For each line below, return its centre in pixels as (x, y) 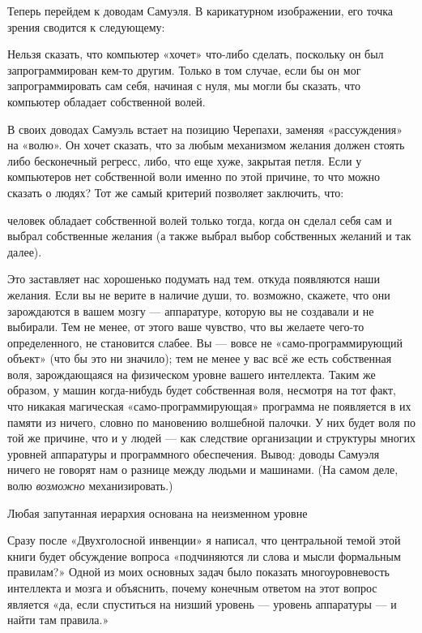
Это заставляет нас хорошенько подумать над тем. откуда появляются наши (194, 279)
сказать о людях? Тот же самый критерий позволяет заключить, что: (176, 192)
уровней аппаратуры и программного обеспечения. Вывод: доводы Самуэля (194, 453)
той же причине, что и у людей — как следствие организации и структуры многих (212, 438)
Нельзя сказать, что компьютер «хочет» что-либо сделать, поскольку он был (196, 54)
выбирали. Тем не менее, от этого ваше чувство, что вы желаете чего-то (186, 327)
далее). (25, 251)
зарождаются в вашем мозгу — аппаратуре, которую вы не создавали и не (191, 310)
